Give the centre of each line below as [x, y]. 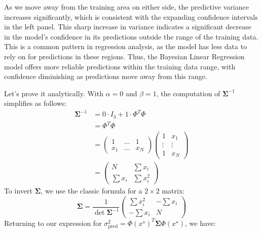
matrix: [173, 190]
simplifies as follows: [35, 103]
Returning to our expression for [53, 223]
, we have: [200, 223]
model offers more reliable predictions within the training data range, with [120, 66]
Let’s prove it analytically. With [54, 93]
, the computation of [188, 93]
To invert [18, 190]
